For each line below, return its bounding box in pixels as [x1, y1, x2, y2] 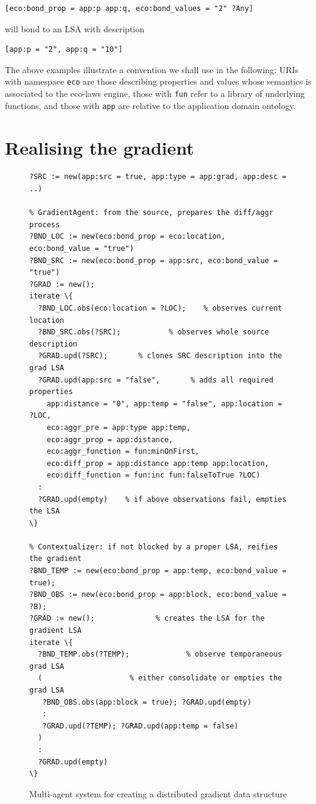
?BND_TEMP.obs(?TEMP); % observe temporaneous [38, 650, 283, 659]
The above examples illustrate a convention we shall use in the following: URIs [5, 63, 299, 76]
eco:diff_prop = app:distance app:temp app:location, [46, 459, 269, 468]
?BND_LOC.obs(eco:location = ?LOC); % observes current [38, 304, 283, 312]
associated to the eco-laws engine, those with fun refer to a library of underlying [5, 87, 305, 100]
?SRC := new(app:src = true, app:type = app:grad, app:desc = [29, 172, 287, 182]
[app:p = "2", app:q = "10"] [5, 45, 123, 54]
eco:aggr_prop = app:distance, [46, 435, 174, 444]
